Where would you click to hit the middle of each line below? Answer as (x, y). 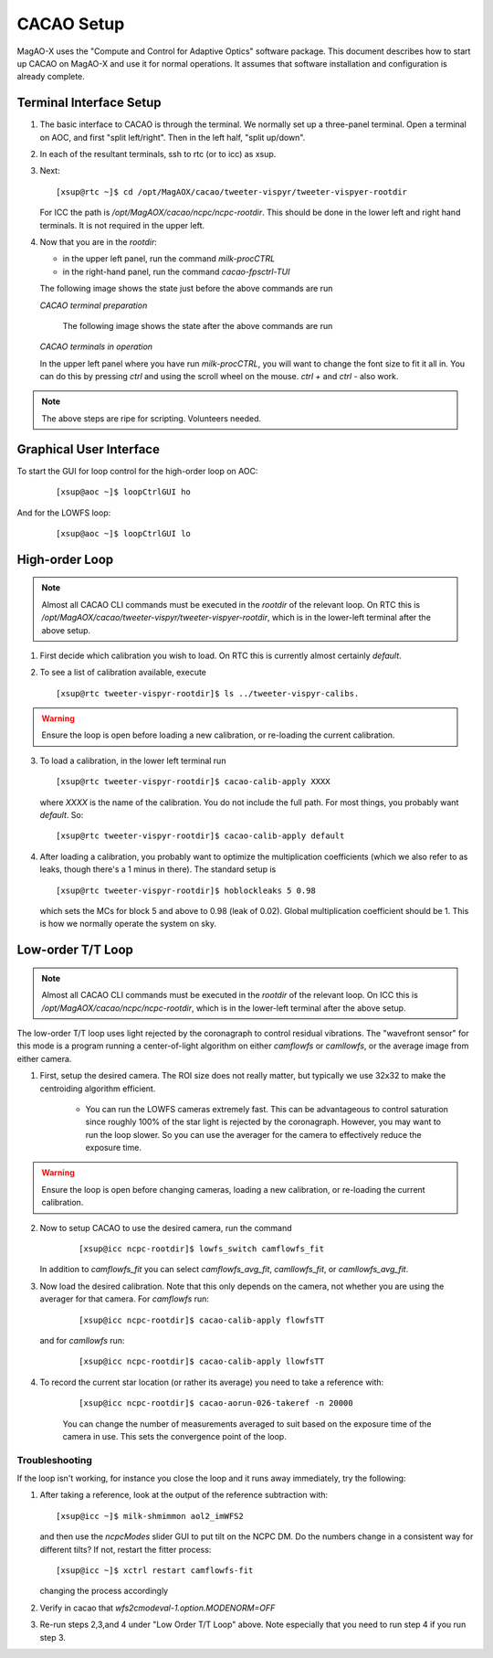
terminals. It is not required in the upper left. (122, 225)
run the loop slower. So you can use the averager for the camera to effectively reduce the (253, 1134)
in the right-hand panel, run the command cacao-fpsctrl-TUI (176, 271)
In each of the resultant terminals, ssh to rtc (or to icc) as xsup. (158, 154)
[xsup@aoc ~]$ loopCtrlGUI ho (124, 492)
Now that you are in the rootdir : (98, 241)
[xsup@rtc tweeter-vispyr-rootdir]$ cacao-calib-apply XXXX (193, 782)
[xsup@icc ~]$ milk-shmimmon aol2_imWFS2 (150, 1516)
